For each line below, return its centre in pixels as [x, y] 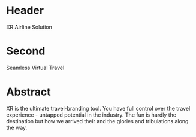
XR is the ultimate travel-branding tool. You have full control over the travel [98, 108]
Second [26, 51]
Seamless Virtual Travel [35, 68]
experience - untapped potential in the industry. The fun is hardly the [91, 115]
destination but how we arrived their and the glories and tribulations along [97, 121]
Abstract [28, 92]
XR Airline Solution [29, 27]
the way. [17, 127]
